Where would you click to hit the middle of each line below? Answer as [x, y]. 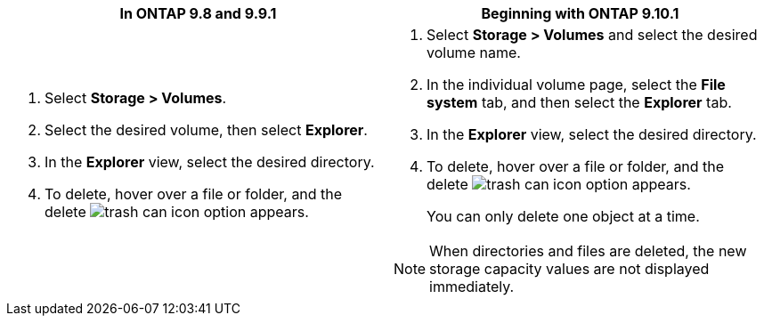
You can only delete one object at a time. [563, 216]
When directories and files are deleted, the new [588, 251]
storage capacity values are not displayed [569, 269]
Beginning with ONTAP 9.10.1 [580, 13]
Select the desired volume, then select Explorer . [206, 130]
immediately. [472, 287]
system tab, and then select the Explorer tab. [579, 102]
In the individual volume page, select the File [576, 85]
